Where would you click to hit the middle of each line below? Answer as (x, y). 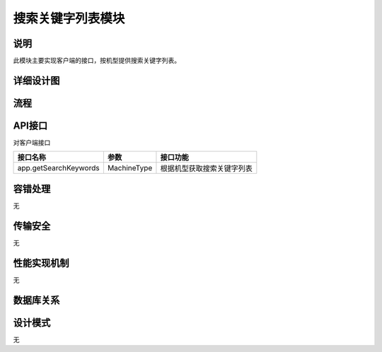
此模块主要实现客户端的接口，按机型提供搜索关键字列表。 (97, 61)
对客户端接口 (32, 142)
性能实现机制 (41, 263)
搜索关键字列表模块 (69, 18)
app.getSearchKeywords (58, 168)
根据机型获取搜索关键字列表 (206, 168)
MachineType (130, 168)
